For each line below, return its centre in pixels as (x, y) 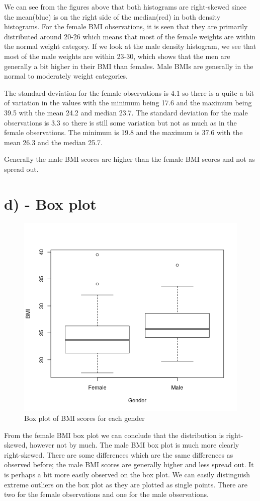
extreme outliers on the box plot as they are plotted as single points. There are (126, 484)
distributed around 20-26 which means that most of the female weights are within (130, 36)
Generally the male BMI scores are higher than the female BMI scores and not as (129, 159)
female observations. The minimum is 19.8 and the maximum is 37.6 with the (123, 132)
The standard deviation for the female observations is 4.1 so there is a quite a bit (129, 92)
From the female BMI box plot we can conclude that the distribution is (114, 435)
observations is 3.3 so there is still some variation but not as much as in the (120, 122)
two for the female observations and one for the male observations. (106, 494)
